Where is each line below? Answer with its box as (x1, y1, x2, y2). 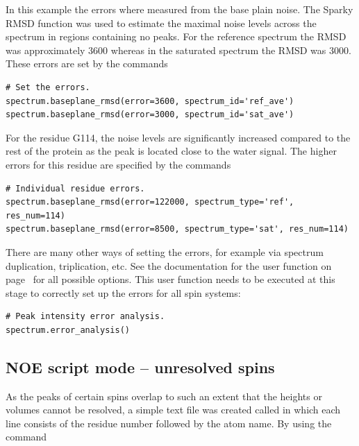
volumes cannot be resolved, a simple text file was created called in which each (6, 402, 341, 417)
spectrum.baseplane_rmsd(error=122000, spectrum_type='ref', (6, 197, 294, 207)
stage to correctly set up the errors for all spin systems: (6, 285, 241, 300)
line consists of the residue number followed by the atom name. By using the (6, 415, 332, 430)
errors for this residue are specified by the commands (6, 157, 231, 171)
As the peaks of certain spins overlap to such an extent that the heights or (6, 388, 322, 403)
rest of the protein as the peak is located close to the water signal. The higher (6, 144, 337, 158)
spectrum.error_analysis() (6, 325, 130, 335)
